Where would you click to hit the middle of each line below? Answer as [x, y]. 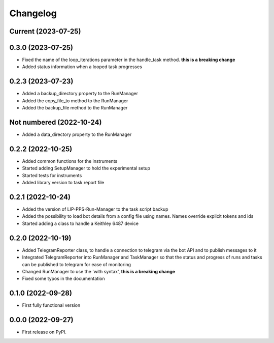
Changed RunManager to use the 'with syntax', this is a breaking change [98, 271]
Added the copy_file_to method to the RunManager [75, 101]
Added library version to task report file [63, 183]
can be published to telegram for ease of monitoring [77, 264]
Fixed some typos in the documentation [63, 279]
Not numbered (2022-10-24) [56, 122]
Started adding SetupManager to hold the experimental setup [86, 168]
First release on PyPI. [44, 332]
